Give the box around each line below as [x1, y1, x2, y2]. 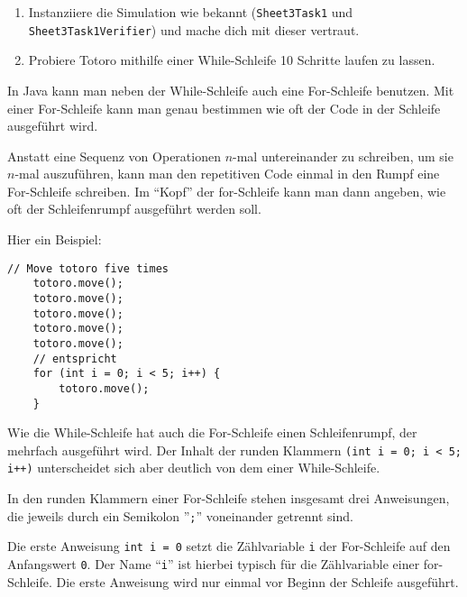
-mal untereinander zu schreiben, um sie [233, 146, 453, 165]
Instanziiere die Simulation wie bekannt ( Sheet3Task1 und [28, 3, 353, 21]
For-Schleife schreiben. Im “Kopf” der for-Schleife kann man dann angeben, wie [7, 181, 446, 200]
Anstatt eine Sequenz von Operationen [7, 146, 221, 165]
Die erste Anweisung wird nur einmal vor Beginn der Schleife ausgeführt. [56, 572, 459, 591]
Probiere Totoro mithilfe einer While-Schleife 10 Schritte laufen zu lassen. [28, 51, 435, 69]
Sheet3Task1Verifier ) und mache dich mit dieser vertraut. [28, 20, 360, 39]
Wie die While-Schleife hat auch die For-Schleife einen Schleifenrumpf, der [7, 423, 417, 442]
